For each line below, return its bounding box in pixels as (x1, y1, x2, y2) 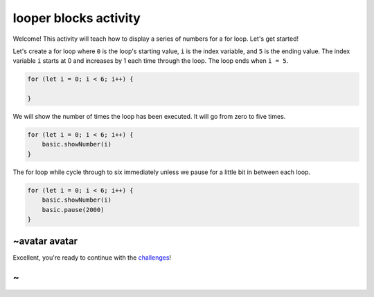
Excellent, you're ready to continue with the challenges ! (12, 253, 172, 262)
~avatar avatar (12, 236, 78, 247)
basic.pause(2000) (42, 206, 105, 213)
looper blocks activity (12, 10, 141, 26)
